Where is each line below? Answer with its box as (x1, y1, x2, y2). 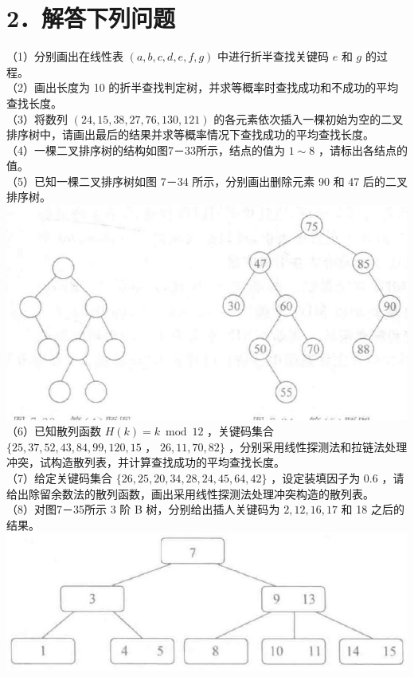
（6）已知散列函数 (6, 423, 101, 439)
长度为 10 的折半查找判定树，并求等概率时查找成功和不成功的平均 (56, 79, 399, 96)
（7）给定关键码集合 (6, 470, 112, 486)
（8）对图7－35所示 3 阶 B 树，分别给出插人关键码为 (6, 501, 280, 518)
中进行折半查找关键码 (217, 48, 330, 65)
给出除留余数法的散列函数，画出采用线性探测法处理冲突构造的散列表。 (6, 485, 374, 502)
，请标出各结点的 (318, 141, 408, 158)
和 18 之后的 (341, 501, 404, 518)
